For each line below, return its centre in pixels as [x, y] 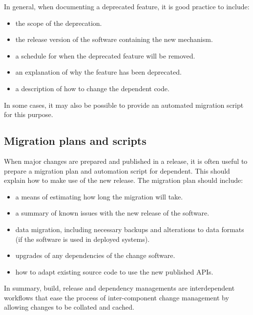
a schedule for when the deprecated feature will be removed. [105, 55]
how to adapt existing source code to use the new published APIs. [114, 271]
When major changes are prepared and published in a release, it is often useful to [126, 161]
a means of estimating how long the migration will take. [99, 196]
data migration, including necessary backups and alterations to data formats [130, 229]
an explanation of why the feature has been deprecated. [98, 72]
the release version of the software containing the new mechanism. [114, 39]
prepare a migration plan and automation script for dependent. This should [117, 170]
